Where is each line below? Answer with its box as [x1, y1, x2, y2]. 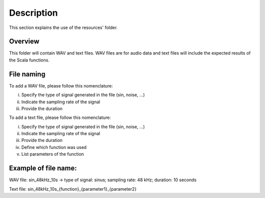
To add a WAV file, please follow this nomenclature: [9, 83, 113, 88]
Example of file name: [9, 164, 77, 172]
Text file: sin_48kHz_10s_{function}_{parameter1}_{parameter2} [9, 186, 137, 192]
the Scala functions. [9, 57, 50, 63]
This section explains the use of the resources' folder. [9, 25, 118, 30]
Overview [9, 37, 40, 46]
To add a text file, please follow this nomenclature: [9, 114, 111, 120]
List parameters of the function [21, 151, 84, 157]
